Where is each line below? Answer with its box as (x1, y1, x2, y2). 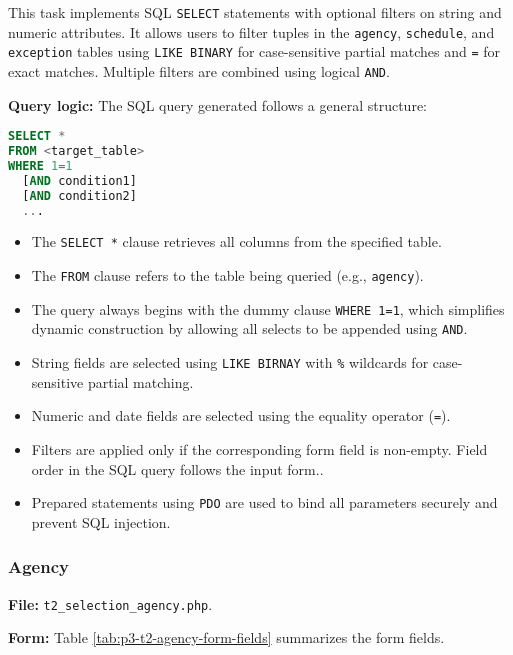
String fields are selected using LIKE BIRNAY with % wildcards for (31, 352, 429, 373)
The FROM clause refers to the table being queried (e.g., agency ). (31, 265, 424, 286)
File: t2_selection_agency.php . (8, 593, 213, 614)
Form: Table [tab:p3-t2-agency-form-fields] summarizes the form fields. (8, 627, 445, 648)
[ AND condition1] (22, 173, 137, 188)
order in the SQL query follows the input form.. (31, 458, 324, 479)
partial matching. (87, 371, 194, 392)
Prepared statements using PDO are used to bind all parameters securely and (31, 492, 498, 513)
